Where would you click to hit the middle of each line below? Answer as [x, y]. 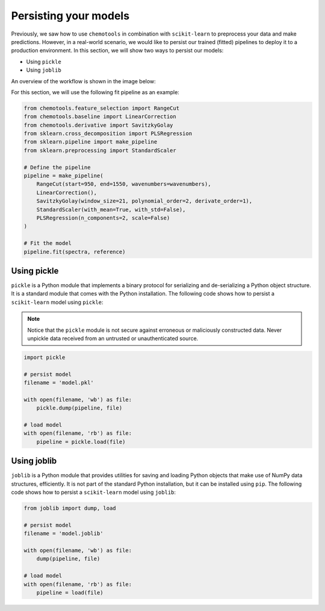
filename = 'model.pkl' [59, 383]
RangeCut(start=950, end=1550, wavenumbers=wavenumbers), [124, 184]
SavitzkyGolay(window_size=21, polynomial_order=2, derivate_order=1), [144, 201]
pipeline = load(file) [70, 593]
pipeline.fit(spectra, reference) [75, 252]
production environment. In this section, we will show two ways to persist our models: [117, 51]
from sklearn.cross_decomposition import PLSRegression [108, 134]
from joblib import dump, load [70, 508]
